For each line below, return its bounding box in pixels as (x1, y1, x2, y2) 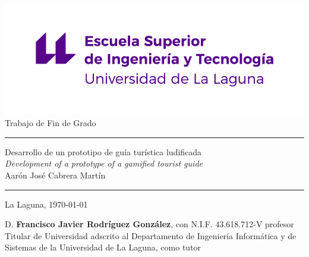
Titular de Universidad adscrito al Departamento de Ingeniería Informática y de (5, 229, 297, 242)
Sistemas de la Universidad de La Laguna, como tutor (5, 241, 201, 253)
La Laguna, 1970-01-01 (5, 198, 88, 210)
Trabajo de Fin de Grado (5, 117, 96, 129)
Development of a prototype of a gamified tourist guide (5, 157, 203, 170)
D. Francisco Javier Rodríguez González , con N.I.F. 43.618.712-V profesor (5, 218, 294, 230)
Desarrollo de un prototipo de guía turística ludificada (5, 145, 202, 158)
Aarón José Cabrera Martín (5, 168, 106, 181)
